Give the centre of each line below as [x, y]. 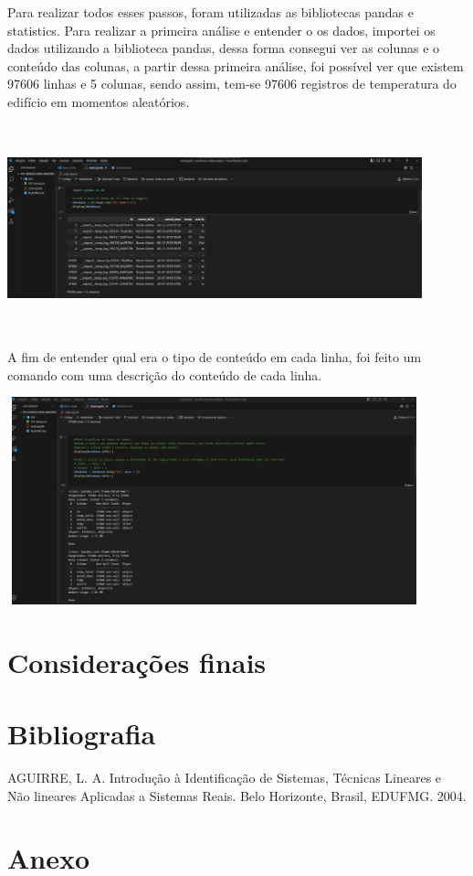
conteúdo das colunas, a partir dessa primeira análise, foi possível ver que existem [236, 65]
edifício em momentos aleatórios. [99, 101]
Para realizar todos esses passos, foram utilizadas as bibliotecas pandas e [210, 12]
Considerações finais [137, 662]
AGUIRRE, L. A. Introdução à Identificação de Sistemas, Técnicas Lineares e [225, 777]
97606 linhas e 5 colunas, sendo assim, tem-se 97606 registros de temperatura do [232, 84]
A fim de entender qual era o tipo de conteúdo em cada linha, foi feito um [215, 356]
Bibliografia [82, 734]
